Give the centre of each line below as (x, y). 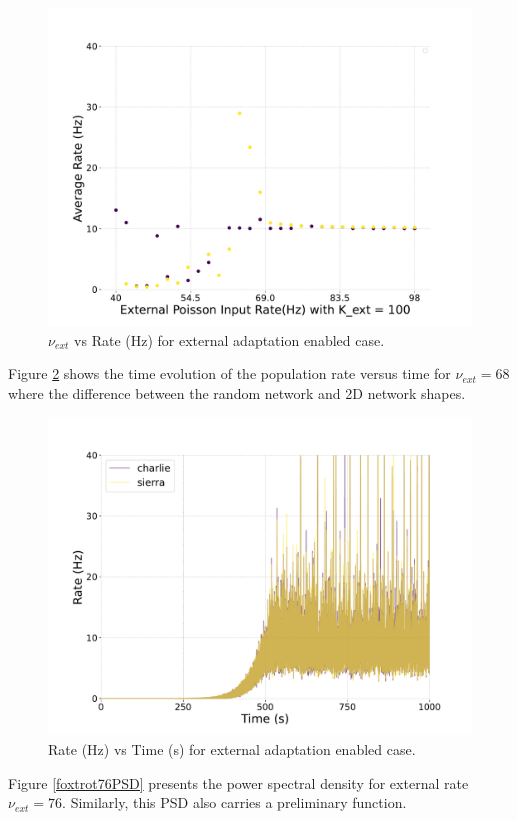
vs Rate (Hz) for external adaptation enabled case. (229, 339)
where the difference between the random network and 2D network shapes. (237, 392)
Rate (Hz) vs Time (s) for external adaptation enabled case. (232, 748)
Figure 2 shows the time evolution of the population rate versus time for (229, 373)
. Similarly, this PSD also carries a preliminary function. (234, 802)
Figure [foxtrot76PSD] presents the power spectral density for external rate (238, 782)
